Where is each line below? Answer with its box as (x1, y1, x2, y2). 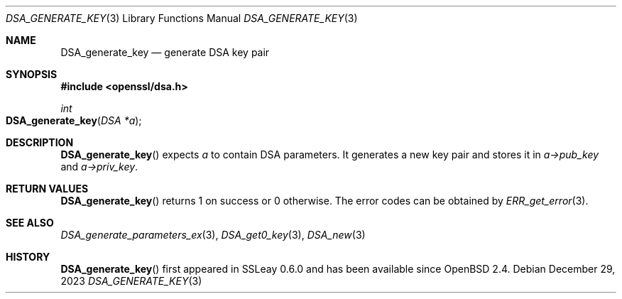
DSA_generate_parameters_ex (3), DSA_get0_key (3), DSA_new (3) (60, 229, 366, 241)
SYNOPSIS (6, 68, 58, 80)
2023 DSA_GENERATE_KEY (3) (60, 275, 202, 287)
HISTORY (6, 251, 50, 263)
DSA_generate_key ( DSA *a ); (6, 114, 142, 126)
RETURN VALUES (6, 183, 89, 195)
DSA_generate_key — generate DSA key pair (60, 46, 270, 58)
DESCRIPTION (6, 136, 74, 148)
